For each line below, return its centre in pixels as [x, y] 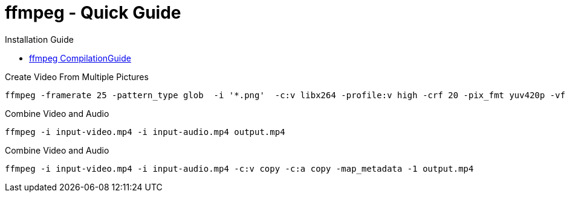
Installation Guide [39, 39]
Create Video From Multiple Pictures [77, 77]
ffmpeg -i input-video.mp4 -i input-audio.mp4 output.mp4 [145, 132]
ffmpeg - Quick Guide [93, 13]
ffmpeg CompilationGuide [80, 58]
